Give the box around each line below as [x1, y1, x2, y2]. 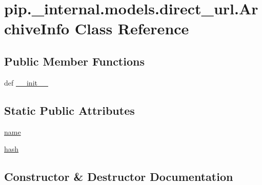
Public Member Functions [4, 53, 145, 69]
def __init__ [4, 77, 48, 88]
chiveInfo [4, 18, 70, 39]
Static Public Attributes [4, 102, 135, 118]
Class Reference [74, 18, 189, 39]
